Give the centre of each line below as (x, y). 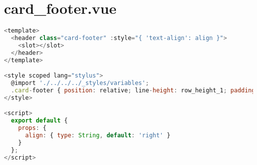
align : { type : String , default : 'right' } (98, 135)
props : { (32, 128)
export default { (39, 121)
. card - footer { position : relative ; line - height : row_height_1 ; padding (133, 90)
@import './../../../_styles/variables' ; (80, 83)
